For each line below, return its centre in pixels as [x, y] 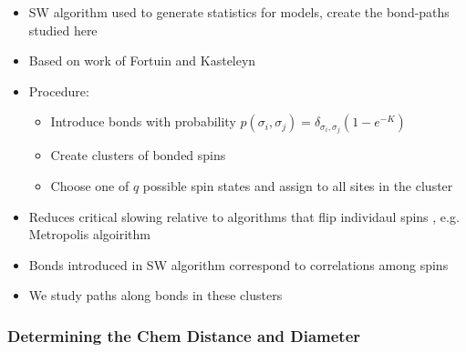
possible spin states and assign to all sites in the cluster [298, 186]
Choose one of [90, 186]
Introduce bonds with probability [143, 121]
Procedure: [59, 91]
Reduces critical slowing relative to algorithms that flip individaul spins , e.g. [244, 216]
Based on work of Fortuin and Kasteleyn [142, 60]
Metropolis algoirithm [89, 234]
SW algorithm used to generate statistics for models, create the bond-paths [239, 12]
